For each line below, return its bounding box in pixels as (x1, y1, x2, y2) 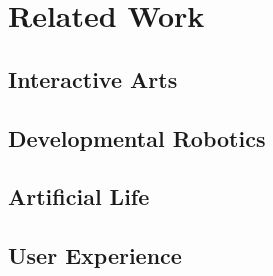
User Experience (8, 240, 182, 271)
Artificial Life (8, 181, 150, 212)
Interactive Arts (8, 63, 178, 94)
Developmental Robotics (8, 122, 266, 153)
